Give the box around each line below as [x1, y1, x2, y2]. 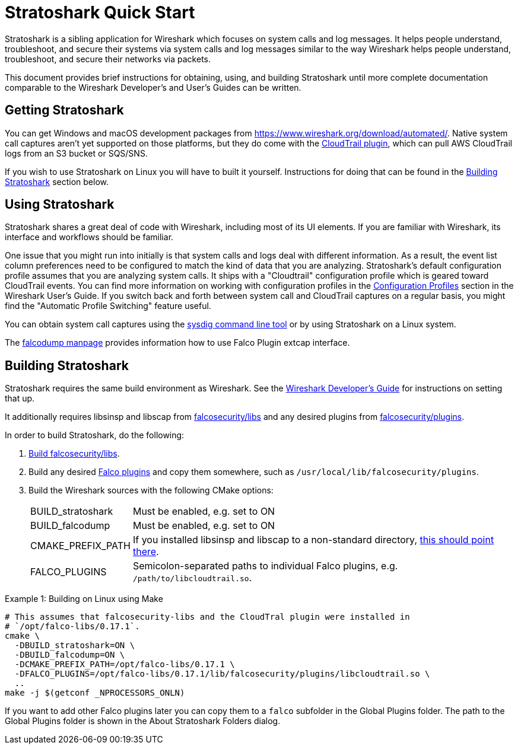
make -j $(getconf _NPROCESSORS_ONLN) [5, 688, 185, 698]
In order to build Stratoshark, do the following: [5, 430, 185, 441]
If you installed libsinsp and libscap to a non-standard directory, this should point [132, 534, 494, 546]
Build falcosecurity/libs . [28, 448, 120, 459]
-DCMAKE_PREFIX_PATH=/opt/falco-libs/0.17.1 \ [14, 659, 235, 670]
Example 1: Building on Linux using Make [5, 594, 163, 604]
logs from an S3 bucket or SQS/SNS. [5, 148, 148, 158]
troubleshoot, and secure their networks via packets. [5, 53, 211, 64]
